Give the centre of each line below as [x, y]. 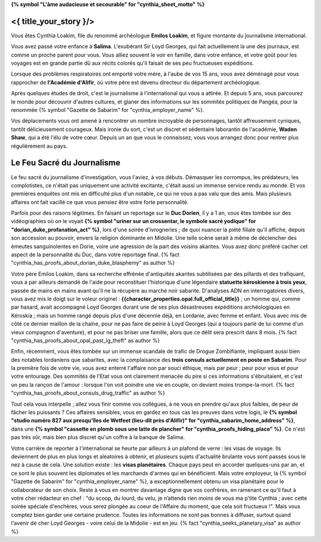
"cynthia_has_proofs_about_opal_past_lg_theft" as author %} [85, 340]
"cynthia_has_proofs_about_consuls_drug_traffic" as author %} [88, 393]
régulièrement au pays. [39, 146]
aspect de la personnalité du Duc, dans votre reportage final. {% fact [95, 255]
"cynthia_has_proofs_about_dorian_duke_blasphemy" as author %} [93, 263]
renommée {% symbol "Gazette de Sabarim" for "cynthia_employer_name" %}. [108, 110]
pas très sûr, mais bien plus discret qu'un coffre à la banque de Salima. [98, 437]
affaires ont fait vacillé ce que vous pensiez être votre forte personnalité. [100, 202]
